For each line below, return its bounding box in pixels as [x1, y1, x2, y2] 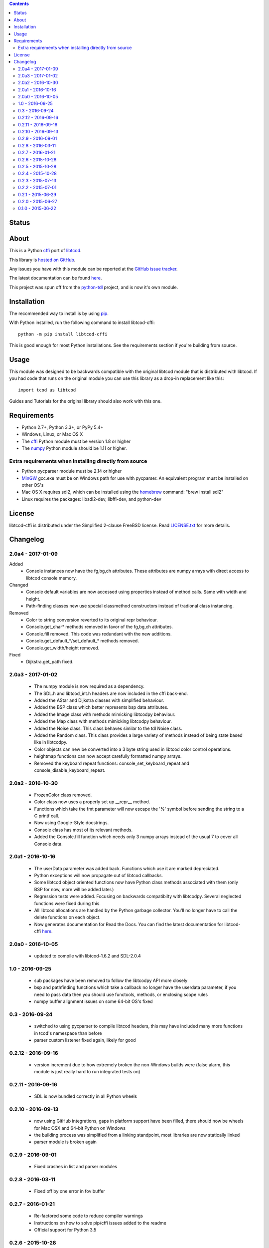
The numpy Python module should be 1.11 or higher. [21, 445, 127, 451]
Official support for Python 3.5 [34, 1227, 97, 1233]
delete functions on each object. [34, 914, 101, 921]
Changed [9, 582, 28, 588]
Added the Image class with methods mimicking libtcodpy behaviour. [34, 711, 176, 717]
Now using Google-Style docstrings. [34, 820, 109, 826]
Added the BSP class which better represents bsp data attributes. [34, 704, 169, 710]
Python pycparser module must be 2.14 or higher [21, 468, 122, 474]
